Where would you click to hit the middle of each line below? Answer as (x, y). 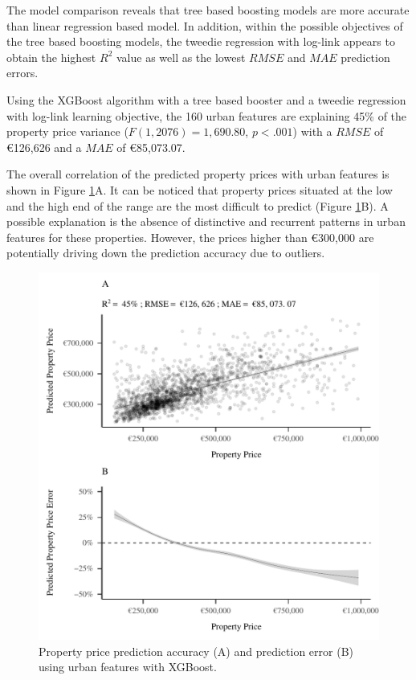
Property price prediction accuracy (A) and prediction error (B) (196, 651)
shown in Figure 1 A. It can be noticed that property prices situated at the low (200, 189)
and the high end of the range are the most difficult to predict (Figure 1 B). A (198, 205)
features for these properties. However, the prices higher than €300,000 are (190, 237)
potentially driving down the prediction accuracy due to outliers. (166, 253)
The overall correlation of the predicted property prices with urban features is (198, 174)
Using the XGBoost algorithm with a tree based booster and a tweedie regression (206, 99)
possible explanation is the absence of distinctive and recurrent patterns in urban (206, 221)
